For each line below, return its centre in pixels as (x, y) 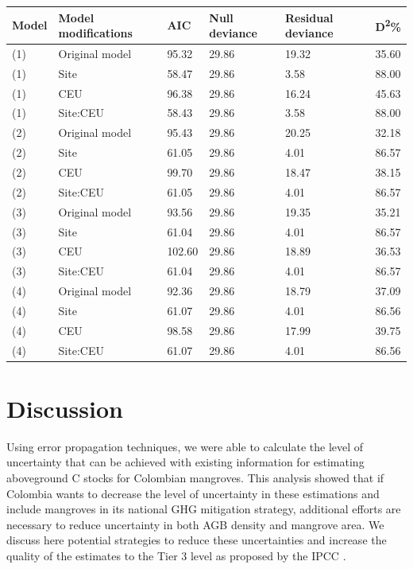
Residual (309, 17)
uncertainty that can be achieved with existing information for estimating (185, 462)
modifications (95, 33)
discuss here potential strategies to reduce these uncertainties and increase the (197, 540)
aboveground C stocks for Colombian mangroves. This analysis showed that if (195, 477)
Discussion (65, 408)
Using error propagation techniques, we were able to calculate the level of (185, 446)
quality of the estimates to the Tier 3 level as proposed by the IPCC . (176, 555)
